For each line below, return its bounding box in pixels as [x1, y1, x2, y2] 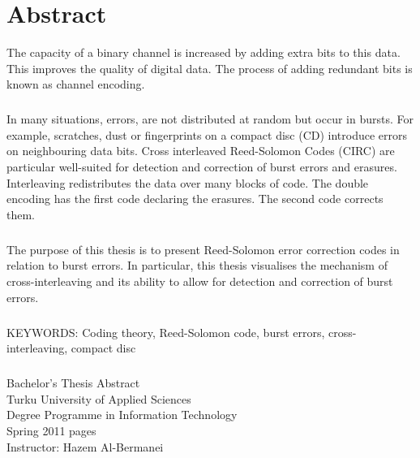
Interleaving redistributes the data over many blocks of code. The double [6, 174, 369, 191]
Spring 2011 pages [6, 421, 96, 439]
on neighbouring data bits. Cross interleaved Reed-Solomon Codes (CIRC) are [6, 142, 395, 159]
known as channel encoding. [6, 76, 145, 93]
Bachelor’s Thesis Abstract [6, 374, 140, 391]
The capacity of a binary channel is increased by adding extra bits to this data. [6, 44, 401, 61]
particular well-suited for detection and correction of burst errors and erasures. [6, 158, 397, 175]
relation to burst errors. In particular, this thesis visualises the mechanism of [6, 257, 388, 274]
